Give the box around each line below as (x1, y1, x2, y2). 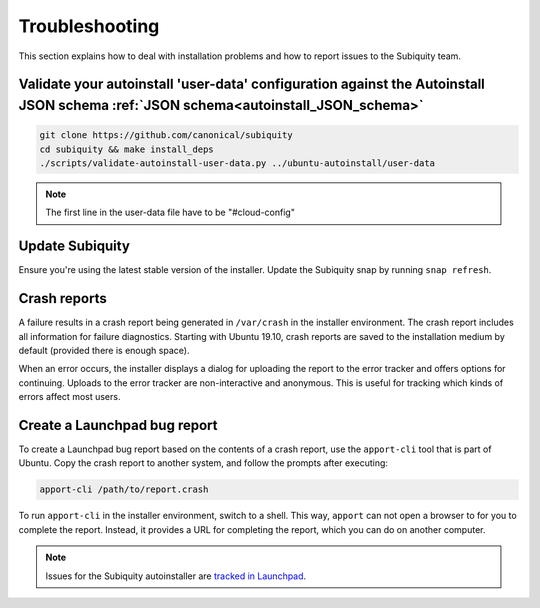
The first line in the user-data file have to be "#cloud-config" (45, 206, 295, 219)
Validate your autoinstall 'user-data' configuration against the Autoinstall (18, 76, 485, 93)
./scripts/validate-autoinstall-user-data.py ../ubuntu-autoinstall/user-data (39, 157, 435, 169)
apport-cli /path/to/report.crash (39, 484, 209, 495)
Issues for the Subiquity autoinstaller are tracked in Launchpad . (45, 570, 307, 582)
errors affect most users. (18, 391, 121, 403)
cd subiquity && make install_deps (39, 143, 214, 155)
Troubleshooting (18, 15, 160, 37)
